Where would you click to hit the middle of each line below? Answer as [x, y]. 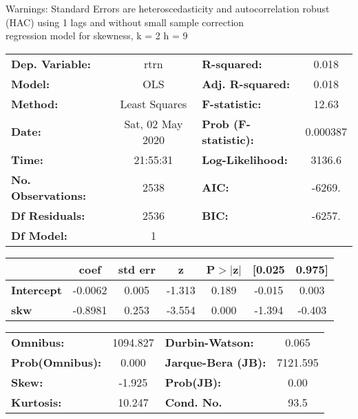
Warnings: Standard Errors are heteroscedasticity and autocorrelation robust [168, 8]
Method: [35, 103]
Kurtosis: [36, 402]
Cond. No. [193, 402]
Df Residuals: [48, 215]
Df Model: [39, 235]
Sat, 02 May [154, 123]
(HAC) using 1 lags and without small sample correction [125, 22]
